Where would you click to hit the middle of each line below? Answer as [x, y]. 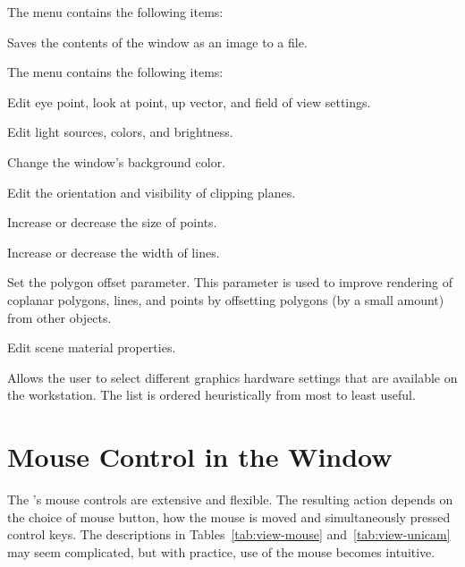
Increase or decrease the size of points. [112, 222]
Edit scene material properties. [92, 347]
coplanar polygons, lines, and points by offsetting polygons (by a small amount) [226, 299]
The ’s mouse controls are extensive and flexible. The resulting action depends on [230, 499]
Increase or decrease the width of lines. [114, 252]
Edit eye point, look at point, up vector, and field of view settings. [189, 102]
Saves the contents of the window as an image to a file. [157, 42]
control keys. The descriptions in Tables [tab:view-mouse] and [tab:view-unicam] [229, 534]
